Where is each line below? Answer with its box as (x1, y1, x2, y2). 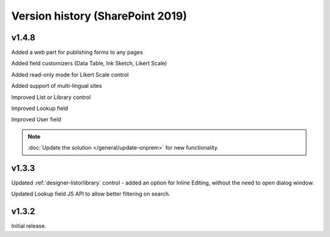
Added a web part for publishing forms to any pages (11, 49, 143, 56)
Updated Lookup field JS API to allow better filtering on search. (11, 190, 170, 198)
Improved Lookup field (11, 104, 68, 112)
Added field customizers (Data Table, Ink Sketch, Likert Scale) (11, 60, 167, 67)
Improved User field (11, 116, 61, 123)
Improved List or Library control (11, 93, 91, 101)
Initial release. (11, 222, 46, 230)
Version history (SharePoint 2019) (11, 9, 188, 23)
